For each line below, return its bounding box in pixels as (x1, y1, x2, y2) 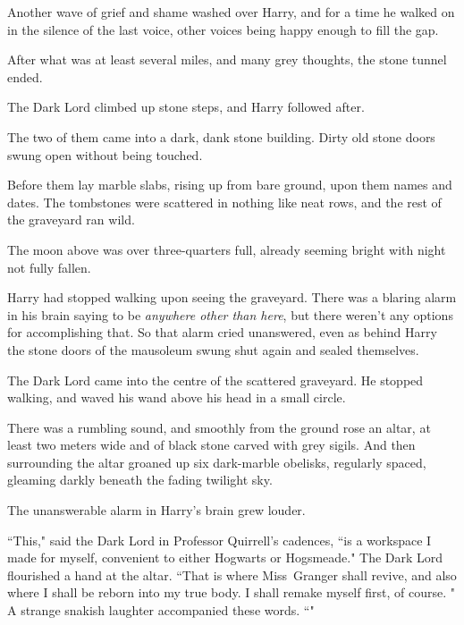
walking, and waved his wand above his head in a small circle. (7, 388, 346, 407)
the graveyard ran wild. (7, 210, 135, 229)
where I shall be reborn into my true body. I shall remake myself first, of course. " (7, 583, 455, 602)
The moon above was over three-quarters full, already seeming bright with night (7, 240, 446, 258)
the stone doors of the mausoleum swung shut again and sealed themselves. (7, 340, 419, 359)
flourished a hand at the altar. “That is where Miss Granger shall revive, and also (7, 565, 457, 584)
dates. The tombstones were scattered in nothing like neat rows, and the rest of (7, 192, 442, 211)
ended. (7, 67, 43, 86)
